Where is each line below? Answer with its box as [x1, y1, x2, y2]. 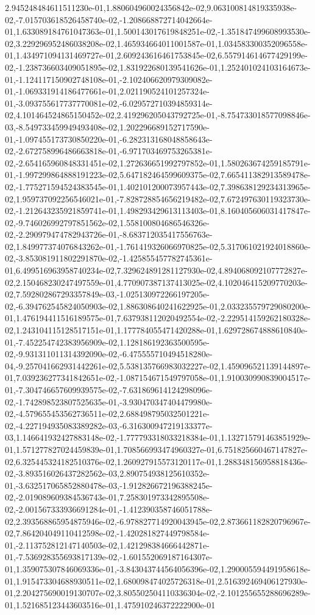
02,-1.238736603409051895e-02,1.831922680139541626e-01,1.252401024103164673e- [5, 60, 311, 73]
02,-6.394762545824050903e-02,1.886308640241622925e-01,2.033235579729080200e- [5, 299, 311, 312]
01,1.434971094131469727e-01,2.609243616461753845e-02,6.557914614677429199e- [5, 49, 308, 62]
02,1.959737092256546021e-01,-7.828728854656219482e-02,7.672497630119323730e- [5, 192, 311, 205]
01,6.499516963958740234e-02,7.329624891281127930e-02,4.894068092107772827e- [5, 264, 308, 277]
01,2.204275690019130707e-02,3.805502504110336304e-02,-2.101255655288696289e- [5, 586, 311, 599]
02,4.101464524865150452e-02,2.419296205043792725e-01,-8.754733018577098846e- [5, 108, 311, 121]
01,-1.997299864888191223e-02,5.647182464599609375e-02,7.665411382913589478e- [5, 168, 311, 181]
